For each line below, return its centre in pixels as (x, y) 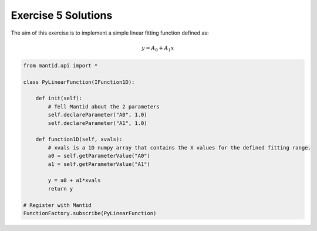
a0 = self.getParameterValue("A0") (99, 156)
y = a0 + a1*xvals (74, 181)
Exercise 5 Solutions (62, 15)
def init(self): (59, 98)
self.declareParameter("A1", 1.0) (97, 123)
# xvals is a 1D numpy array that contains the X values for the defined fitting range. (179, 147)
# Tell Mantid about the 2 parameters (104, 106)
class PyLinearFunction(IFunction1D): (79, 82)
